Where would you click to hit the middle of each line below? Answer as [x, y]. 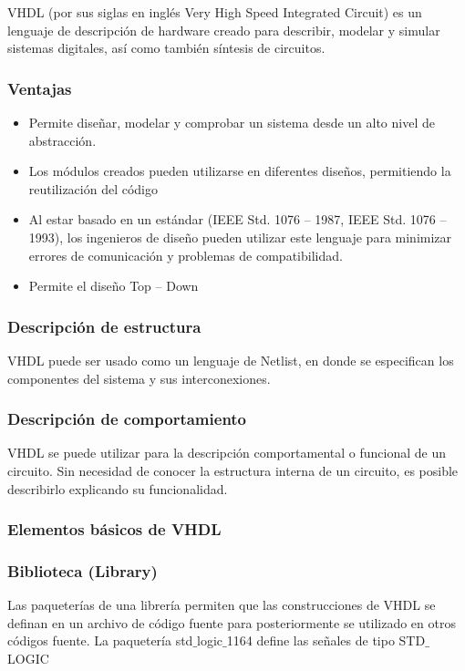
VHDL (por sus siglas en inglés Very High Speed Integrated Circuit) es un [215, 12]
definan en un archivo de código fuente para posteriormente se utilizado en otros [232, 622]
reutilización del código [93, 188]
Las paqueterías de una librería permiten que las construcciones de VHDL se [222, 605]
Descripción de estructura [104, 326]
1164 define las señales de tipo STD [326, 640]
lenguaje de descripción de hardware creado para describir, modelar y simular [224, 30]
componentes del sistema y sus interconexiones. [139, 378]
